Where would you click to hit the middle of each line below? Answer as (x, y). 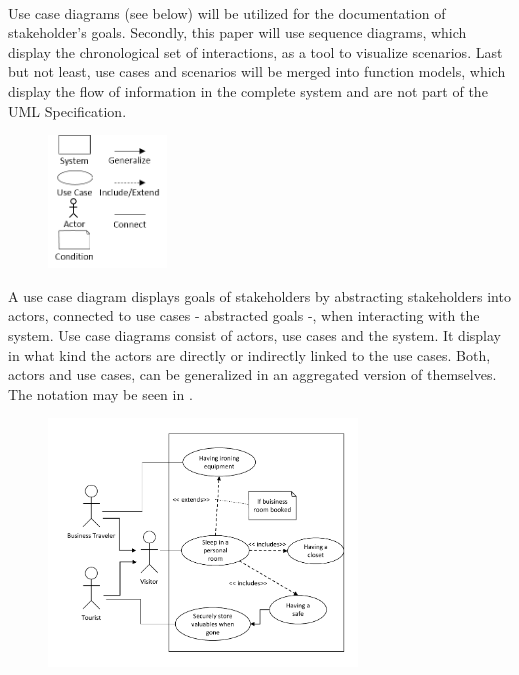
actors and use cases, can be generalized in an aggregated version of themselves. (252, 374)
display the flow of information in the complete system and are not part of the (248, 90)
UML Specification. (67, 110)
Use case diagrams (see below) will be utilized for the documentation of (227, 12)
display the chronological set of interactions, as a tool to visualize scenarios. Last (255, 51)
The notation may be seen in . (100, 393)
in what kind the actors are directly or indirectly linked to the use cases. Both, (249, 354)
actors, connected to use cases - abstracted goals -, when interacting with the (244, 315)
